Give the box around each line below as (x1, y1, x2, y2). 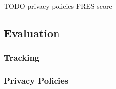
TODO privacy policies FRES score (4, 1, 112, 11)
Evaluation (4, 25, 60, 40)
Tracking (4, 51, 40, 64)
